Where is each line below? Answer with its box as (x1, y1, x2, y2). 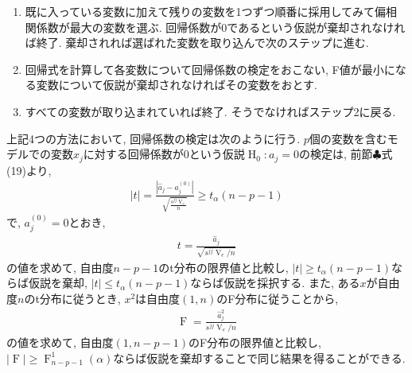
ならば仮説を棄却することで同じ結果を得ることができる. (113, 349, 406, 366)
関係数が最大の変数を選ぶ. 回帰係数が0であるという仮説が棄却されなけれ (25, 18, 406, 35)
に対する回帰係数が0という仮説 (83, 146, 245, 162)
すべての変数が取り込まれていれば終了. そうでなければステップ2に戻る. (25, 103, 396, 119)
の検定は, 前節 (298, 146, 373, 162)
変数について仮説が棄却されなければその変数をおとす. (36, 76, 317, 93)
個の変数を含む (309, 130, 387, 146)
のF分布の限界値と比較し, (188, 333, 322, 350)
